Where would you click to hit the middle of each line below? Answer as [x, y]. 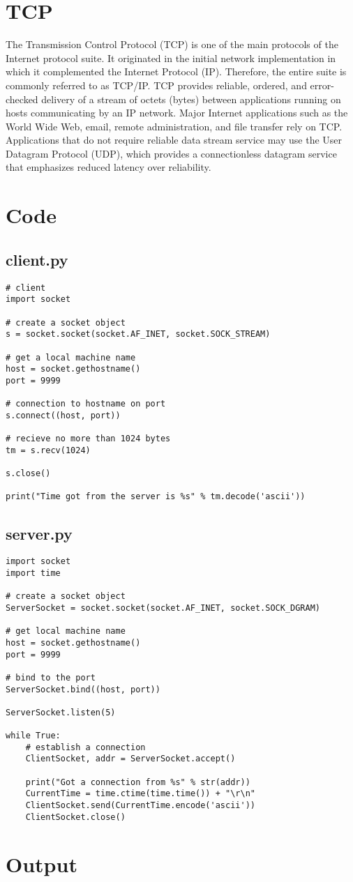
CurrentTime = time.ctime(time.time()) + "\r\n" [140, 794]
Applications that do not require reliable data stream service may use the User [174, 140]
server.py [39, 533]
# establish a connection [85, 747]
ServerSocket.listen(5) [61, 712]
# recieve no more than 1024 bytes [88, 439]
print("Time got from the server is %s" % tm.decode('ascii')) [156, 497]
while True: [33, 736]
